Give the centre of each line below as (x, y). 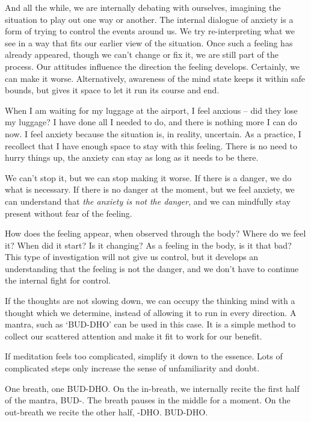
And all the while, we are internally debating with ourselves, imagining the (143, 7)
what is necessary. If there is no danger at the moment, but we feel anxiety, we (150, 189)
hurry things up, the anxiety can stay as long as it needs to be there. (132, 157)
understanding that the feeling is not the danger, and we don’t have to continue (152, 268)
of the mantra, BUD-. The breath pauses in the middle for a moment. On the (148, 400)
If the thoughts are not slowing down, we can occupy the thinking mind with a (150, 301)
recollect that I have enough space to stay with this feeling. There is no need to (151, 145)
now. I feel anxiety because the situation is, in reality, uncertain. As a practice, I (153, 133)
